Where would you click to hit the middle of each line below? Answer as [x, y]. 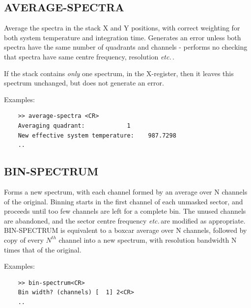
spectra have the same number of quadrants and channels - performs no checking [126, 47]
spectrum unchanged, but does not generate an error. [84, 83]
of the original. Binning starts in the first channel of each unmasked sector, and [124, 201]
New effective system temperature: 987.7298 [97, 135]
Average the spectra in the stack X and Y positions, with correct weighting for [122, 28]
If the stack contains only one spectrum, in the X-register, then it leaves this [119, 73]
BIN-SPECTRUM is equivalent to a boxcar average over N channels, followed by [125, 230]
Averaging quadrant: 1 [74, 126]
